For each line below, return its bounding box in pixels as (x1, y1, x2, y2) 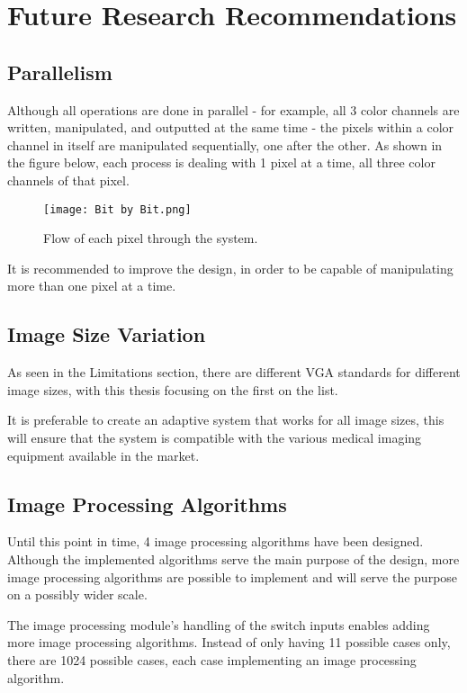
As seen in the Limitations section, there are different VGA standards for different (7, 363, 461, 382)
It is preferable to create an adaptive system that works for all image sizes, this (7, 410, 445, 429)
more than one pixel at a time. (7, 276, 176, 295)
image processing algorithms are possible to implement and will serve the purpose (7, 567, 458, 586)
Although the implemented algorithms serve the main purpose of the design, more (7, 549, 460, 568)
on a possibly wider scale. (7, 585, 148, 604)
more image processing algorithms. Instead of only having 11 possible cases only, (7, 633, 451, 652)
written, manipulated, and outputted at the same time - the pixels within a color (7, 118, 454, 137)
